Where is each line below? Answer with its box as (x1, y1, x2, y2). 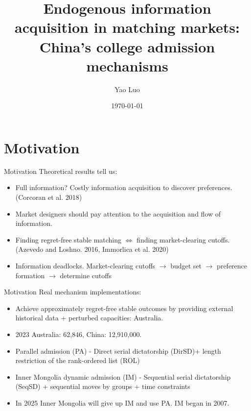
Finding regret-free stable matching (15, 234, 122, 244)
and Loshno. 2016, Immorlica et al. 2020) (45, 244, 169, 254)
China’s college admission (39, 36, 215, 56)
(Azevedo (15, 244, 44, 254)
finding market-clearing (137, 234, 206, 244)
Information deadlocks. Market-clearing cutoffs (15, 260, 156, 270)
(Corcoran (15, 192, 46, 202)
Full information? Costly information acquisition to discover (15, 182, 195, 193)
